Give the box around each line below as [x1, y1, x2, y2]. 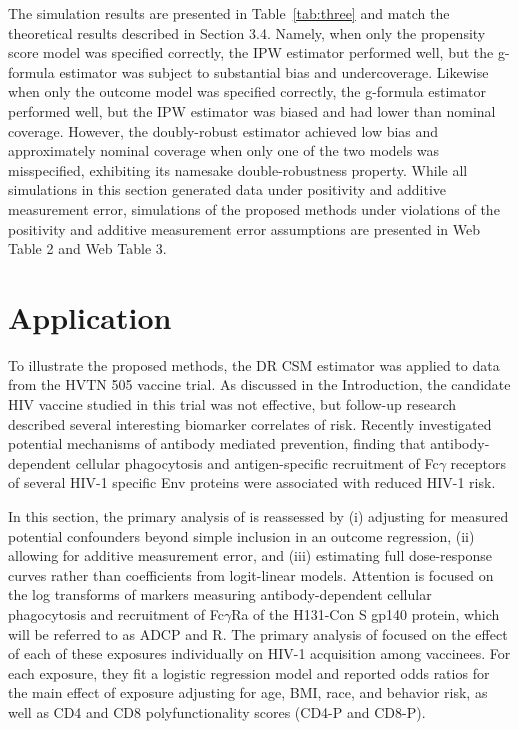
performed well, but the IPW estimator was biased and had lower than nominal [8, 100, 496, 121]
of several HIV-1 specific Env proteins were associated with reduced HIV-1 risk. [8, 472, 496, 493]
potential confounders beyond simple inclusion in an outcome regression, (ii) [8, 525, 475, 546]
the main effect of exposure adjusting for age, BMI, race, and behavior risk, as [8, 682, 488, 703]
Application [8, 296, 172, 337]
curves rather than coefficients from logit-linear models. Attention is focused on [8, 564, 494, 585]
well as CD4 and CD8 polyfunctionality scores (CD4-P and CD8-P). [8, 701, 426, 722]
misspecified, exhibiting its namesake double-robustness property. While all [8, 159, 468, 180]
